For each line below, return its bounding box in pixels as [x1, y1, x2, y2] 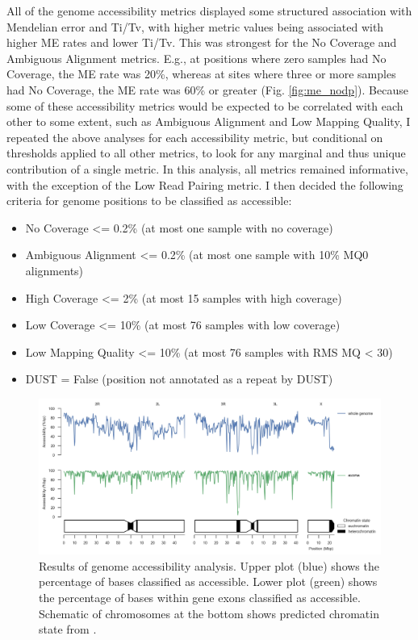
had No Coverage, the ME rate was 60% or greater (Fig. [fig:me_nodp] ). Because [6, 81, 408, 98]
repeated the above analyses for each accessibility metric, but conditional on [6, 128, 383, 145]
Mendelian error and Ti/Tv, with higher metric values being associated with [6, 18, 384, 35]
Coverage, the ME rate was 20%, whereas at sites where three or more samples [6, 65, 396, 82]
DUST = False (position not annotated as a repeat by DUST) [25, 370, 333, 387]
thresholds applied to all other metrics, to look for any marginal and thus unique [6, 144, 406, 161]
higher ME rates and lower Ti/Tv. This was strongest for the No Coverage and [6, 34, 397, 51]
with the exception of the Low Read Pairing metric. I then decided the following [6, 176, 403, 193]
